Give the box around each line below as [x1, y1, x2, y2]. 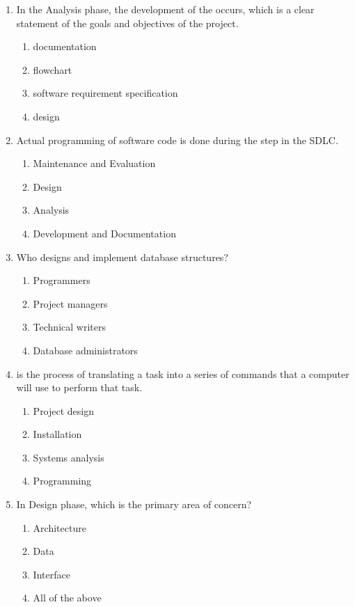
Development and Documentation [33, 226, 176, 240]
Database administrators [33, 342, 138, 357]
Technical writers [33, 320, 106, 334]
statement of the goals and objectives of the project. [16, 15, 239, 30]
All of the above [33, 590, 102, 605]
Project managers [33, 296, 108, 310]
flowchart [33, 62, 72, 77]
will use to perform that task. [16, 380, 143, 395]
